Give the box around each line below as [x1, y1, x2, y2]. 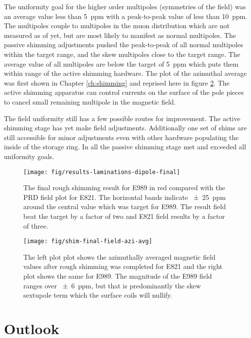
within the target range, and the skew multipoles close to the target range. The [4, 49, 240, 59]
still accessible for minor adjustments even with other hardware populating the [4, 132, 239, 142]
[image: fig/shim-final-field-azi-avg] [23, 238, 152, 245]
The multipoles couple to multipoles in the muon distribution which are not [4, 20, 230, 31]
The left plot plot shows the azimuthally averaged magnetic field [23, 251, 215, 262]
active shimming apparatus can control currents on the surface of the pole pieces [4, 87, 244, 97]
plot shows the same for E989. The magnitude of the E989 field [23, 270, 212, 281]
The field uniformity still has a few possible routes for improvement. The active [4, 113, 240, 123]
